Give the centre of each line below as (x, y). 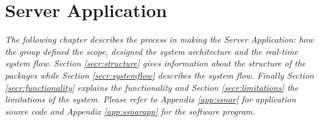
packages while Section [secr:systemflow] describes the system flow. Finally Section (159, 75)
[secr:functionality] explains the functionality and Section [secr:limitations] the (152, 87)
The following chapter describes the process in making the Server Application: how (159, 39)
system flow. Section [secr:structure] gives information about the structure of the (156, 63)
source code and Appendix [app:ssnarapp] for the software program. (130, 111)
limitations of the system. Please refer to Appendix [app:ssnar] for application (151, 99)
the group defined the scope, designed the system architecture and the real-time (152, 51)
